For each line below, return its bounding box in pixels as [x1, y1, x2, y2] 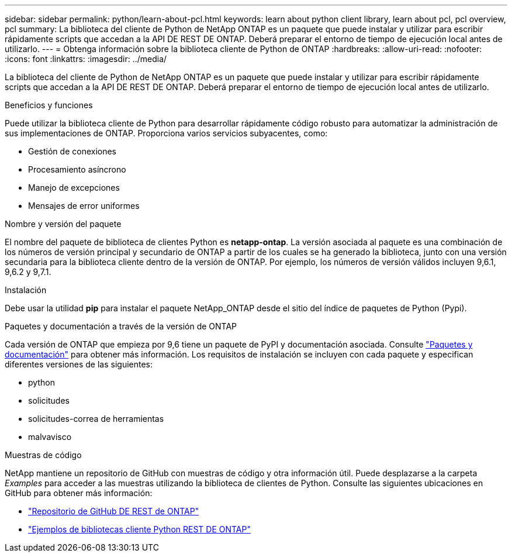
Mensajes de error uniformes [28, 201, 140, 211]
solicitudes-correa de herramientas [28, 414, 164, 424]
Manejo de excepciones [28, 183, 120, 192]
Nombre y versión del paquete [5, 219, 122, 229]
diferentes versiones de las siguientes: [5, 359, 153, 369]
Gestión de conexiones [28, 146, 117, 156]
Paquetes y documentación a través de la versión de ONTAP [5, 321, 237, 331]
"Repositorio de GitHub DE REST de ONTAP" [28, 506, 199, 516]
